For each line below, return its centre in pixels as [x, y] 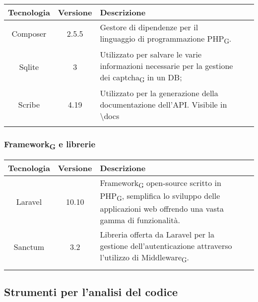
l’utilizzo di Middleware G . [144, 258]
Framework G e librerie [50, 145]
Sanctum [29, 247]
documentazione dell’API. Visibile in [163, 105]
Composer [29, 34]
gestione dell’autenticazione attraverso [166, 246]
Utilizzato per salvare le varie [151, 55]
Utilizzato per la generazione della [159, 93]
